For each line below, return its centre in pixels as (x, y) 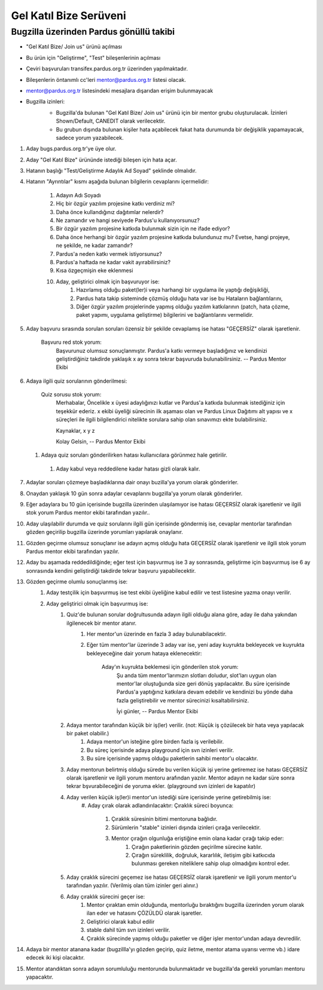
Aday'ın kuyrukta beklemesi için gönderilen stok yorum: (170, 667)
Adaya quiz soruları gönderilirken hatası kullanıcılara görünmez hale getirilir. (134, 455)
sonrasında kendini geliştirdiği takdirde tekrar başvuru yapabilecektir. (111, 570)
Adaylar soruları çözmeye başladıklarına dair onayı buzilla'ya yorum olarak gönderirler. (132, 482)
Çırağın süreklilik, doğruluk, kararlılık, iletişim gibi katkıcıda (203, 855)
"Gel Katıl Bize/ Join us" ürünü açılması (74, 47)
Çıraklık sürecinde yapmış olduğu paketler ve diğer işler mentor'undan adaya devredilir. (194, 938)
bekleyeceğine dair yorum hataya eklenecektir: (144, 653)
